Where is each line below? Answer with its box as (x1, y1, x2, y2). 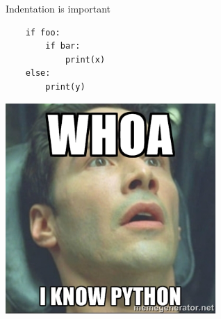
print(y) (45, 81, 85, 92)
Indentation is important (6, 1, 111, 15)
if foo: (25, 27, 60, 38)
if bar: (45, 41, 81, 51)
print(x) (65, 54, 106, 65)
